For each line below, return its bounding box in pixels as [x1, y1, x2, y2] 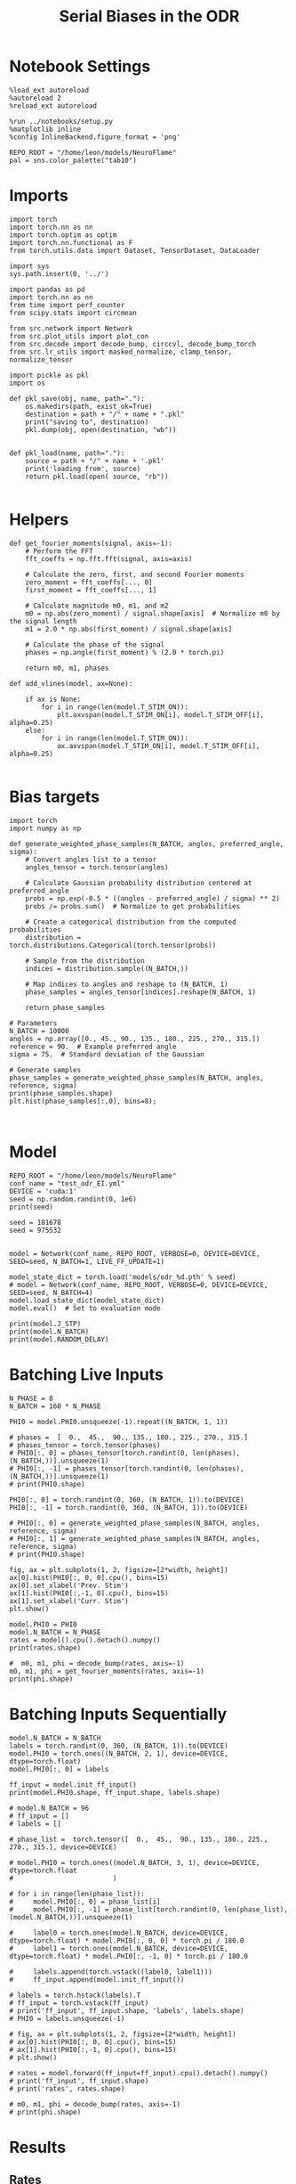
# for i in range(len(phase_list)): [9, 1889, 145, 1898]
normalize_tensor [9, 354, 74, 364]
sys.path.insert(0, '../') [9, 269, 109, 278]
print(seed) [9, 1202, 53, 1211]
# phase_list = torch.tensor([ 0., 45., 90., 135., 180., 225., [9, 1835, 268, 1844]
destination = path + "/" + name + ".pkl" [25, 410, 185, 419]
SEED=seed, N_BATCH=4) [9, 1288, 93, 1297]
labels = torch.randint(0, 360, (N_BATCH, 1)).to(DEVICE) [9, 1741, 228, 1750]
